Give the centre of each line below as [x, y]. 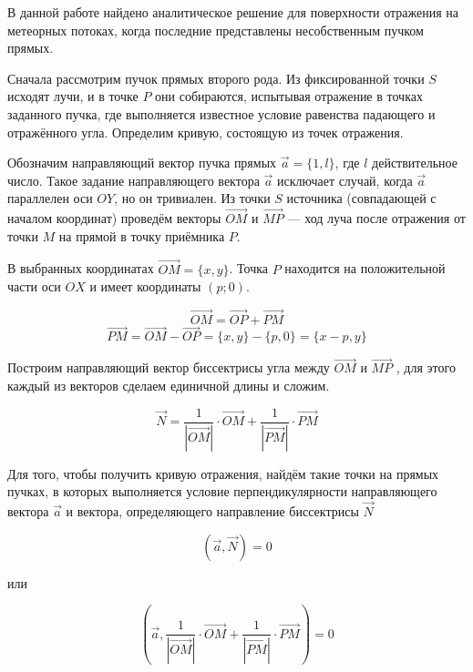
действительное [415, 163]
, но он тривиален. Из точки [192, 198]
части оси [34, 286]
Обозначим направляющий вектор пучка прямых [142, 163]
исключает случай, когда [344, 180]
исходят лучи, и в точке [73, 96]
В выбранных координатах [81, 268]
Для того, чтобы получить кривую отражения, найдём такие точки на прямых [223, 473]
